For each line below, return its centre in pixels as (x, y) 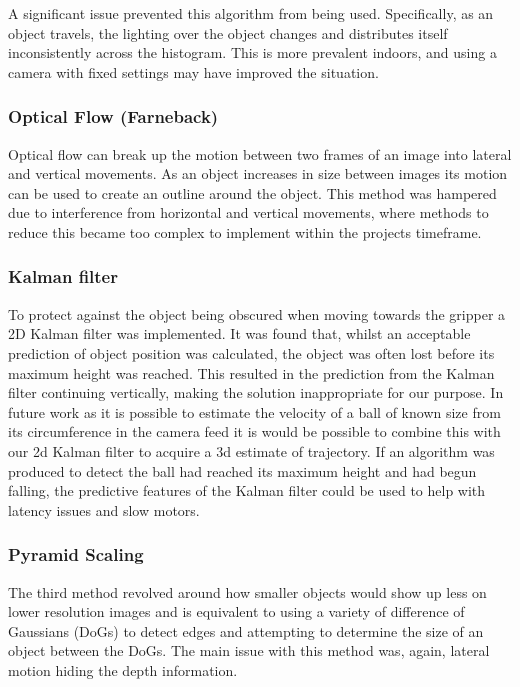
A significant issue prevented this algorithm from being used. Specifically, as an (251, 13)
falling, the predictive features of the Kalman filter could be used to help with (247, 490)
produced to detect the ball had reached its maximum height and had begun (242, 470)
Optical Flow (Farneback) (113, 116)
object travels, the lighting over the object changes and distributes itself (228, 32)
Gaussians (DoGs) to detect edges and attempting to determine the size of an (246, 630)
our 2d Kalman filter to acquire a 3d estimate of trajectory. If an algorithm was (251, 450)
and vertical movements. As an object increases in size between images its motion (258, 173)
